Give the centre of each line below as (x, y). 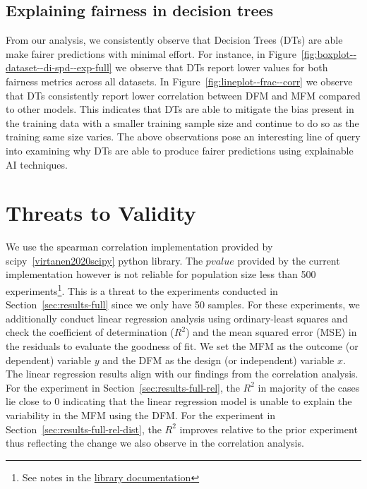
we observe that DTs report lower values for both (222, 67)
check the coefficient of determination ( (90, 332)
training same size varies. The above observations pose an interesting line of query (183, 137)
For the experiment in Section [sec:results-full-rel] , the (123, 387)
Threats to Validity (101, 213)
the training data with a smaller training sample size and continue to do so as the (182, 122)
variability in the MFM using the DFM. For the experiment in (141, 415)
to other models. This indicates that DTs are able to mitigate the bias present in (180, 109)
